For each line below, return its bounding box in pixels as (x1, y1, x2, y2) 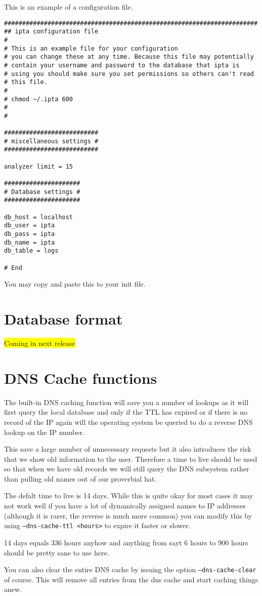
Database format (4, 308, 123, 329)
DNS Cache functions (4, 367, 157, 388)
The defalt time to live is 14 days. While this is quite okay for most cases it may (4, 490, 253, 501)
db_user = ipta (4, 222, 55, 229)
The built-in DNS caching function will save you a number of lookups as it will (4, 396, 249, 407)
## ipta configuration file (4, 28, 99, 35)
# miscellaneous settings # (4, 137, 99, 145)
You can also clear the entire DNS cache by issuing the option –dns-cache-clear (4, 564, 256, 575)
